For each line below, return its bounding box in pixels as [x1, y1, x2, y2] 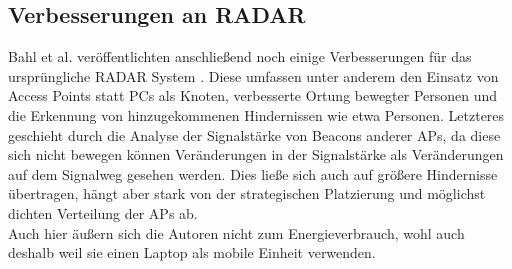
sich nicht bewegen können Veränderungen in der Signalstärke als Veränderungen [8, 144, 504, 165]
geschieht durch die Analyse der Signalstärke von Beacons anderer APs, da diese [8, 124, 501, 145]
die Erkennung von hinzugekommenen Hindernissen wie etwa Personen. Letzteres [8, 104, 505, 125]
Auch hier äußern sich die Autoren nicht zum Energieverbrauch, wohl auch [8, 222, 465, 243]
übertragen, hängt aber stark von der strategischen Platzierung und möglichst [8, 183, 486, 204]
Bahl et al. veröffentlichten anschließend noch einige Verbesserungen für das [8, 46, 472, 67]
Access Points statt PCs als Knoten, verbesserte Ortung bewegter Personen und [8, 85, 498, 106]
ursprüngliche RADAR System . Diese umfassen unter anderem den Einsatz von [8, 65, 499, 86]
